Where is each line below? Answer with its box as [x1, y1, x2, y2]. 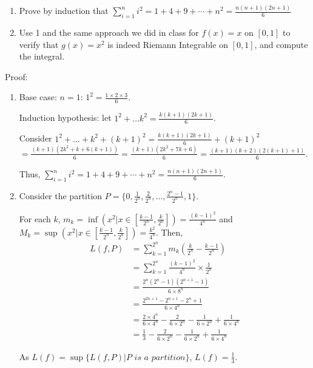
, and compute [254, 38, 308, 50]
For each [19, 212, 51, 225]
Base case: [19, 90, 57, 103]
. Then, [155, 225, 183, 238]
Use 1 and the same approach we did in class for [19, 26, 199, 39]
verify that [19, 38, 59, 50]
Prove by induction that [19, 4, 109, 17]
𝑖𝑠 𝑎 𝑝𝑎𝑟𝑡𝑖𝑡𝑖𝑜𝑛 [134, 353, 186, 362]
